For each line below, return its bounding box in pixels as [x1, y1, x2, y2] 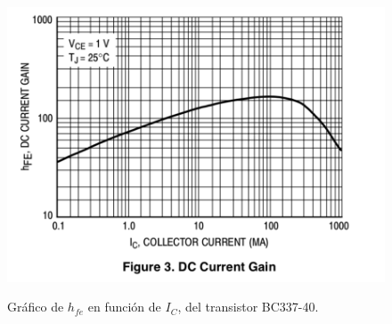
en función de [87, 297, 161, 316]
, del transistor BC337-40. [177, 297, 319, 316]
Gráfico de [7, 297, 64, 316]
